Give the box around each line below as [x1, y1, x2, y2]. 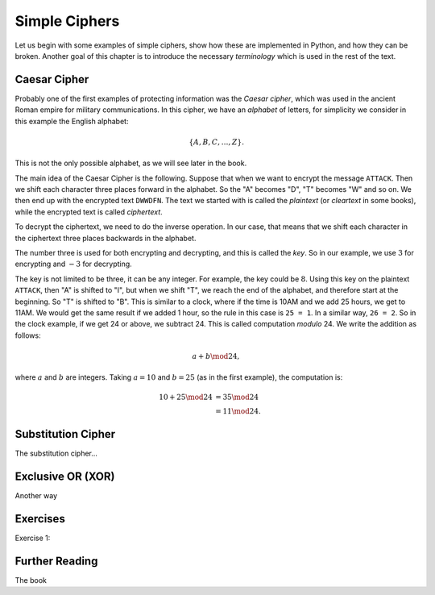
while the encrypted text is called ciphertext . [14, 206, 163, 217]
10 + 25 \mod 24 [158, 393, 213, 402]
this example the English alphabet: [14, 116, 129, 126]
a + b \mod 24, [192, 352, 240, 360]
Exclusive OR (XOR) [14, 469, 115, 483]
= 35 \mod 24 [214, 393, 259, 402]
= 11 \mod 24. [214, 407, 261, 416]
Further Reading [14, 554, 98, 568]
